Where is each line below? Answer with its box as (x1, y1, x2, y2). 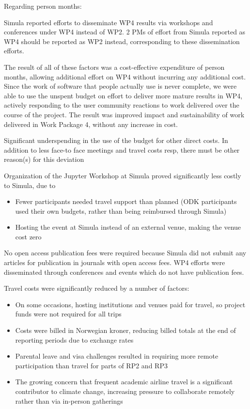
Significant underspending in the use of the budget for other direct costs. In (4, 135, 228, 145)
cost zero (15, 231, 42, 241)
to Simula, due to (4, 180, 56, 190)
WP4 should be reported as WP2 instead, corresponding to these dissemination (4, 36, 240, 46)
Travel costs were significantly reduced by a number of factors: (4, 283, 189, 293)
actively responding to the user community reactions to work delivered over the (4, 100, 239, 110)
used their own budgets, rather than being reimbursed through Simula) (15, 205, 227, 216)
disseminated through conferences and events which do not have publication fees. (4, 267, 244, 277)
